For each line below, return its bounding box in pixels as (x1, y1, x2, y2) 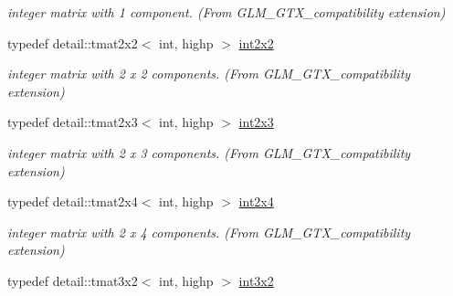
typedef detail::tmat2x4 (7, 192, 138, 211)
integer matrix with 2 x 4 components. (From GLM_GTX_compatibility (7, 222, 411, 241)
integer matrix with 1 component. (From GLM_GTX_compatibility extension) (7, 3, 446, 21)
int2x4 (238, 192, 274, 211)
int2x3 (238, 112, 274, 132)
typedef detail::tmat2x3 (7, 112, 138, 132)
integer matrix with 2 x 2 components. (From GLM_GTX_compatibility (7, 64, 411, 83)
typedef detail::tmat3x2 (7, 270, 138, 290)
